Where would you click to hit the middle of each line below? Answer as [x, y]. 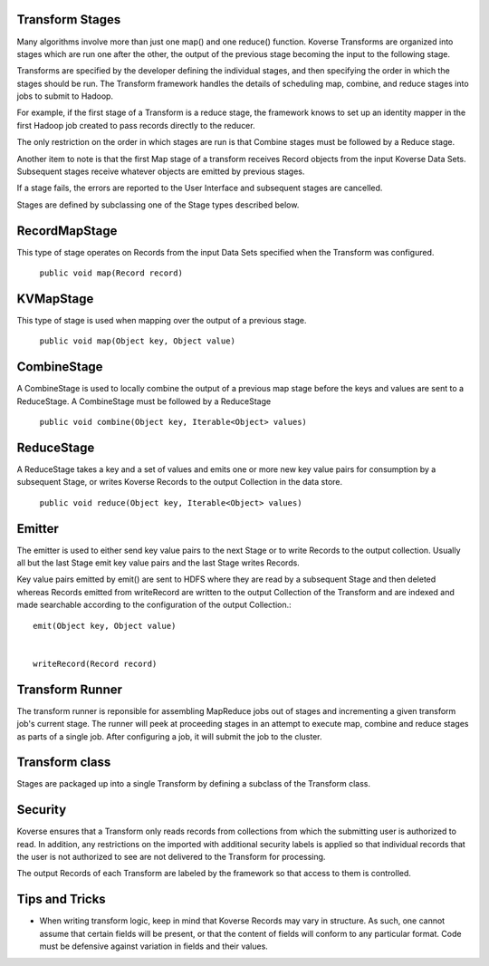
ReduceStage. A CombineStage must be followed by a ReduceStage [144, 401]
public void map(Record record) [111, 273]
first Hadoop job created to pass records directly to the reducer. [136, 125]
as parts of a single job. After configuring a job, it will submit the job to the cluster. [169, 736]
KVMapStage [55, 299]
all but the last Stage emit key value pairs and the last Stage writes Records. [158, 563]
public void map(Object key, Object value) [137, 341]
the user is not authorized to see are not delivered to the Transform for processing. [171, 857]
